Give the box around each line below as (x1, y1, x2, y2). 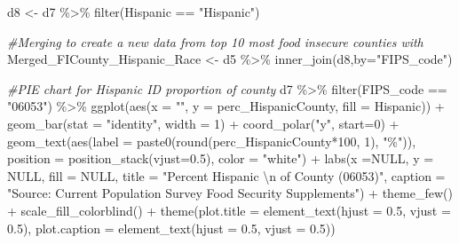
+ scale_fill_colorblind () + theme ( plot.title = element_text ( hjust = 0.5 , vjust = (7, 201, 451, 219)
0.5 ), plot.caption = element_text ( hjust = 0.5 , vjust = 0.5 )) (7, 218, 336, 237)
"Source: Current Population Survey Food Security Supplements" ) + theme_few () (7, 184, 454, 202)
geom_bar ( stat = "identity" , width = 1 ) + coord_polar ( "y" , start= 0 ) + (7, 114, 400, 132)
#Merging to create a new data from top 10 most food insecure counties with (7, 32, 423, 51)
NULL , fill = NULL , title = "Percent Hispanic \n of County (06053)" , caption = (7, 166, 446, 185)
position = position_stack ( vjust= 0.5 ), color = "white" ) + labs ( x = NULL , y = (7, 149, 434, 168)
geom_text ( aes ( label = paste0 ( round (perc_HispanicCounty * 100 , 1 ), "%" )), (7, 131, 416, 150)
